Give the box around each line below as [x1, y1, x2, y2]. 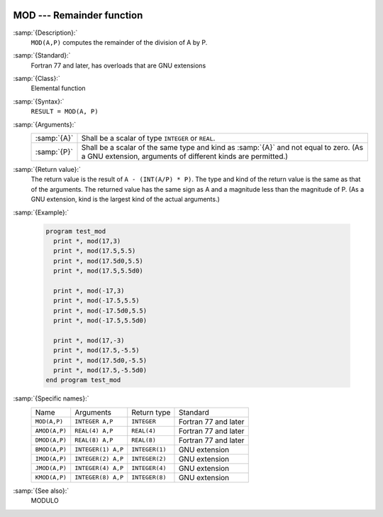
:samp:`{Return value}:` [13, 165, 82, 174]
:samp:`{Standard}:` [13, 51, 71, 60]
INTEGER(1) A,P [74, 446, 124, 454]
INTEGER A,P [74, 418, 113, 425]
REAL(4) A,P [74, 427, 113, 435]
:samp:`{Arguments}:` [13, 120, 77, 129]
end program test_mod [45, 376, 121, 384]
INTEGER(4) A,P [74, 464, 124, 472]
